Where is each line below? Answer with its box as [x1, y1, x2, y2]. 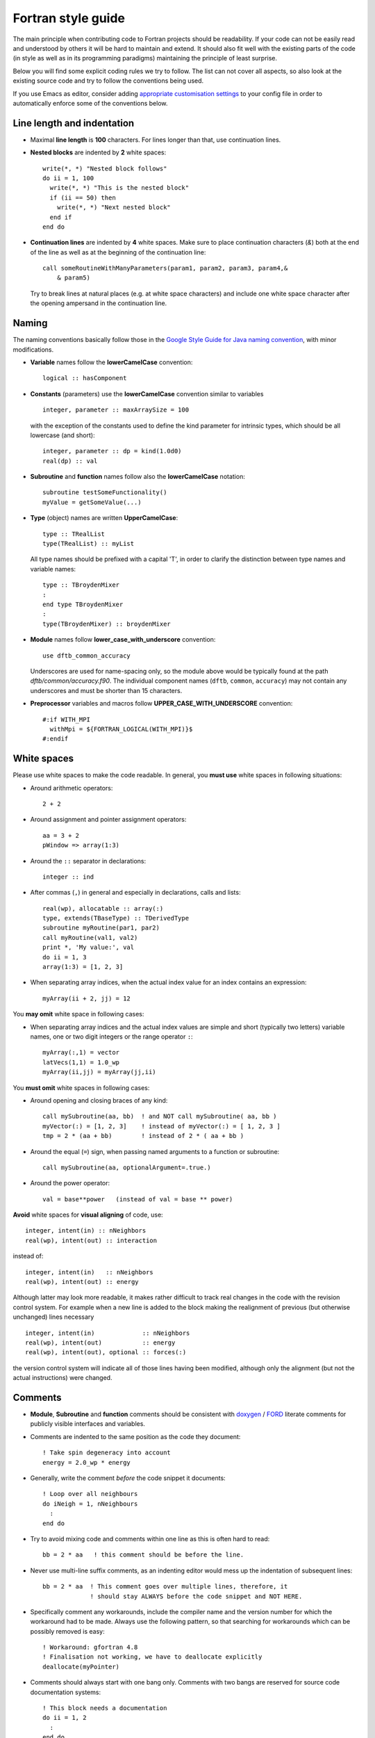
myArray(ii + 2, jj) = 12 [42, 994, 131, 1002]
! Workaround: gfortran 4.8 [42, 1643, 138, 1651]
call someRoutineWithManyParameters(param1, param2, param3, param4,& [42, 264, 288, 273]
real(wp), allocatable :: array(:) [42, 904, 164, 912]
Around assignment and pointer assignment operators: [30, 815, 187, 824]
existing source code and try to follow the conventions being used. [12, 76, 204, 85]
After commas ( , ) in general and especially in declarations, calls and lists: [30, 888, 241, 897]
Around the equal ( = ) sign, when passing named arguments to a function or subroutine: [30, 1147, 280, 1155]
